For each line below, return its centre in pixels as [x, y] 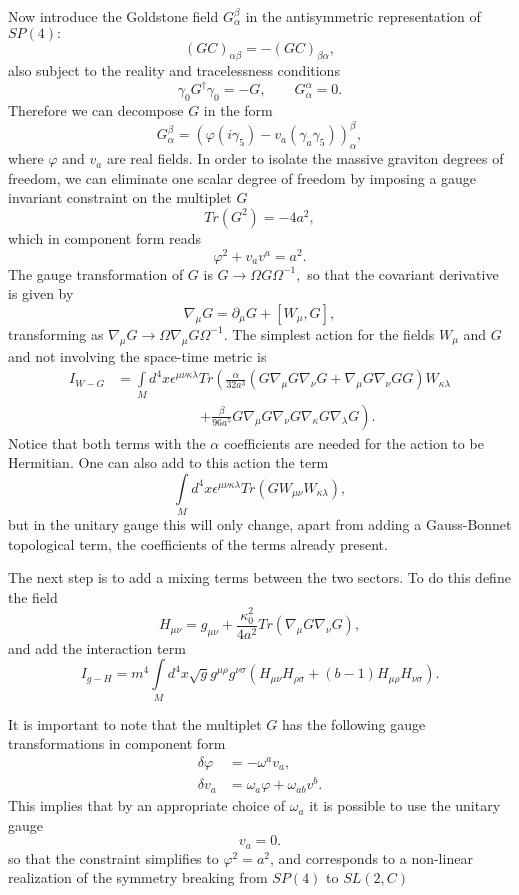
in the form [238, 110]
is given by [41, 293]
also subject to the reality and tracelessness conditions [174, 70]
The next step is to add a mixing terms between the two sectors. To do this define [259, 577]
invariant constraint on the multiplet [120, 197]
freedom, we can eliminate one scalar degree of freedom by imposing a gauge [242, 177]
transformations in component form [117, 743]
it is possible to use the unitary [405, 805]
